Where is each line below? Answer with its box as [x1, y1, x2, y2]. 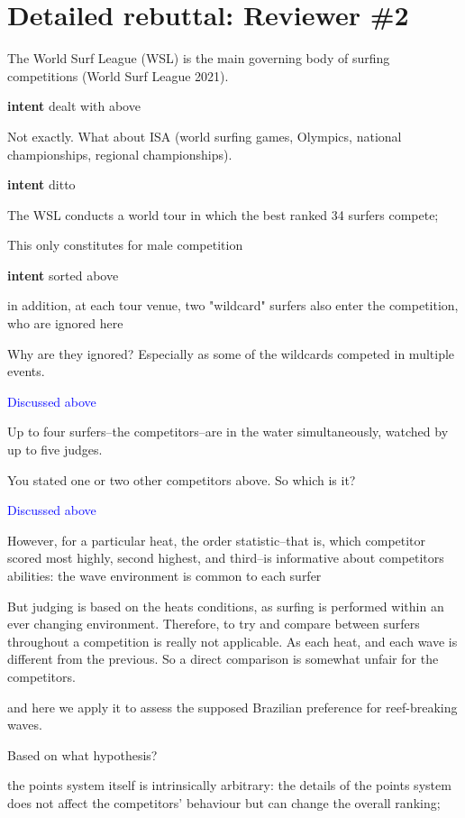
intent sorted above [7, 265, 119, 284]
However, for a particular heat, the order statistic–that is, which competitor [7, 530, 426, 549]
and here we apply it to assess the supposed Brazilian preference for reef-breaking [7, 697, 458, 716]
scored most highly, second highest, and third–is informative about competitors [7, 548, 444, 567]
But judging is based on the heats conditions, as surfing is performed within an [7, 596, 444, 615]
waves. [7, 715, 42, 734]
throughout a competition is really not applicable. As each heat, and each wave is [7, 631, 458, 650]
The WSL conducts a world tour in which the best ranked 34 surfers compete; [7, 205, 439, 224]
